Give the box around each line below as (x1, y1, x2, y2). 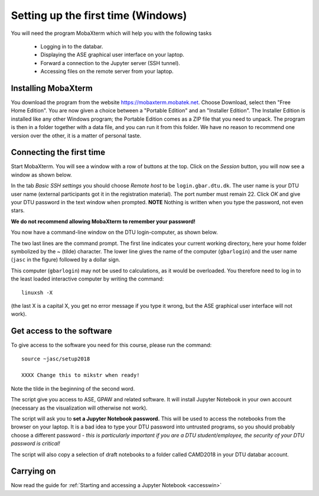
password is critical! (11, 440, 60, 447)
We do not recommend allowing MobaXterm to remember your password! (11, 218, 196, 225)
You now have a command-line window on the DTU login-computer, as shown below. (11, 228, 218, 236)
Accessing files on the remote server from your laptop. (40, 68, 174, 75)
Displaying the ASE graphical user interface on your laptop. (40, 51, 184, 59)
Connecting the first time (11, 147, 106, 157)
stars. (11, 207, 25, 214)
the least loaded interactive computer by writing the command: (11, 275, 164, 282)
